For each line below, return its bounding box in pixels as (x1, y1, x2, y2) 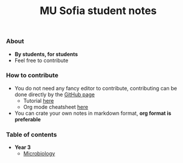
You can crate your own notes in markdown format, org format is (14, 110, 171, 117)
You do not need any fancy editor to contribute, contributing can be (14, 84, 177, 91)
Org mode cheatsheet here (23, 103, 89, 110)
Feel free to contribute (14, 57, 68, 64)
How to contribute (6, 72, 58, 80)
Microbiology (23, 150, 56, 157)
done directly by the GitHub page (14, 91, 95, 98)
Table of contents (6, 130, 57, 138)
